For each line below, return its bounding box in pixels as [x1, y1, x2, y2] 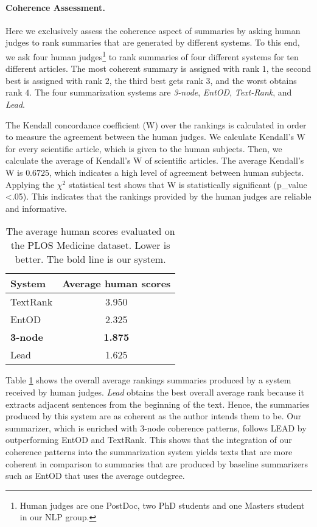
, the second [266, 62, 311, 75]
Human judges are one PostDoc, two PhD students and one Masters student [19, 498, 305, 511]
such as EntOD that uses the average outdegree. [5, 469, 185, 482]
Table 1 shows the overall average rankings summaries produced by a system [5, 374, 291, 386]
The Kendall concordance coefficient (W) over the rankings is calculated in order [5, 118, 307, 131]
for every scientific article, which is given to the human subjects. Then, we [5, 142, 282, 155]
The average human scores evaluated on [5, 224, 175, 239]
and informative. [5, 201, 67, 214]
